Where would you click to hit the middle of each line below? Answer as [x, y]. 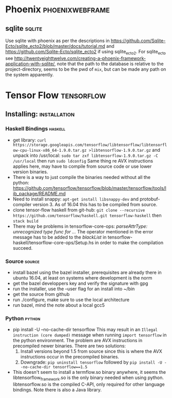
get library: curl [30, 140]
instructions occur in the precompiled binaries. [70, 357]
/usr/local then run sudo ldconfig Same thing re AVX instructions [83, 161]
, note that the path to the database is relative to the [109, 64]
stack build [25, 221]
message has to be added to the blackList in [60, 237]
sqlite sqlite [24, 28]
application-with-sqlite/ [30, 64]
